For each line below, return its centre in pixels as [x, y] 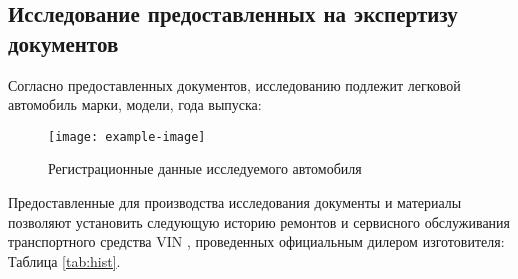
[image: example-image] [127, 136]
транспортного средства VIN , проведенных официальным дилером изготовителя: [256, 241]
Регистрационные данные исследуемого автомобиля [205, 168]
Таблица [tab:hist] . [64, 260]
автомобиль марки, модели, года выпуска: [135, 104]
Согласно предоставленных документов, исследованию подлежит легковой [234, 84]
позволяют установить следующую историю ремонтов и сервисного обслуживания [259, 221]
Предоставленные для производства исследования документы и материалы [235, 202]
